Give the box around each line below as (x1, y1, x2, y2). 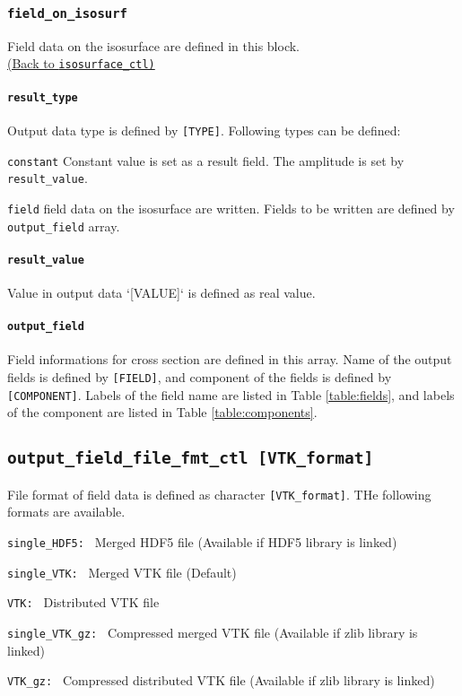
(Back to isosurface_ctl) (7, 54, 155, 73)
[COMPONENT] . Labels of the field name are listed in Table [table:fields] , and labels (7, 385, 455, 404)
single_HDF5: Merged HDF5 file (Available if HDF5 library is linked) (7, 533, 397, 552)
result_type (7, 91, 78, 104)
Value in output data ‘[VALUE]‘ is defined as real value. (7, 283, 316, 302)
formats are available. (7, 502, 126, 521)
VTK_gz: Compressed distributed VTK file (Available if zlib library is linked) (7, 671, 435, 690)
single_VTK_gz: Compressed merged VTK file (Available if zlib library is (7, 622, 418, 641)
